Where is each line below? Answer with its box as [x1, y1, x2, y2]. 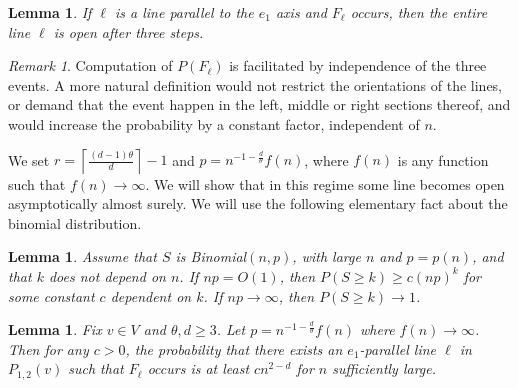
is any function [397, 149, 489, 170]
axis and [275, 2, 327, 22]
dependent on [110, 285, 192, 306]
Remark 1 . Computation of [8, 55, 173, 76]
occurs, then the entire [350, 2, 488, 22]
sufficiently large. [332, 358, 437, 379]
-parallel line [359, 338, 437, 359]
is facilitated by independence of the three [229, 55, 487, 76]
